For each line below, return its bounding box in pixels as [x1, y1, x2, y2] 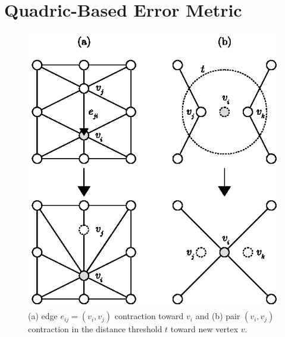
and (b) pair [195, 310, 240, 322]
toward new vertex [170, 323, 239, 335]
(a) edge [28, 310, 58, 322]
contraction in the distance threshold [28, 323, 162, 335]
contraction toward [114, 310, 184, 322]
